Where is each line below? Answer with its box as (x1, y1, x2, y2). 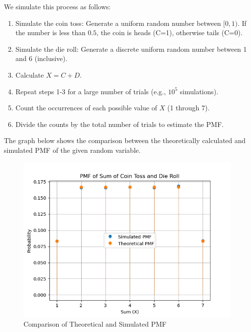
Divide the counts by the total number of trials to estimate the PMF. (15, 119, 224, 129)
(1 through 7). (167, 103, 210, 113)
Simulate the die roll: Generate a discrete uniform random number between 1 (15, 43, 247, 54)
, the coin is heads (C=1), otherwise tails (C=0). (96, 27, 243, 38)
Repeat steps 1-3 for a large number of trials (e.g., (15, 86, 166, 96)
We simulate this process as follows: (4, 1, 111, 11)
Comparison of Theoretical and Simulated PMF (23, 319, 167, 329)
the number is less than (15, 27, 86, 38)
